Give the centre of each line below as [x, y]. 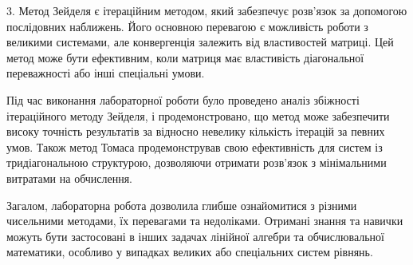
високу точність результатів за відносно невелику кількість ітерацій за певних [196, 131]
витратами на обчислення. [69, 178]
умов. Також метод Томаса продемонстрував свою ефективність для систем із [195, 146]
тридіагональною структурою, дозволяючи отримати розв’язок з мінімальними [197, 162]
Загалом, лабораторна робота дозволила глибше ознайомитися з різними [182, 205]
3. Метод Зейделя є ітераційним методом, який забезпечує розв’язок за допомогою [207, 10]
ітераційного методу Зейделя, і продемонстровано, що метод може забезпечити [198, 115]
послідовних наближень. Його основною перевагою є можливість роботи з [187, 26]
